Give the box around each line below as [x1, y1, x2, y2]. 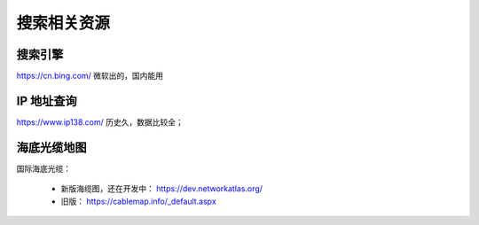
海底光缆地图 [16, 140, 87, 155]
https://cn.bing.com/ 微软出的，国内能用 [16, 71, 164, 81]
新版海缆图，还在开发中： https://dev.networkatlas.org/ [60, 183, 263, 194]
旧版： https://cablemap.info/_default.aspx [60, 196, 216, 206]
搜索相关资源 [16, 13, 111, 33]
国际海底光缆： [16, 163, 71, 174]
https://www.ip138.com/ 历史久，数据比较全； [16, 116, 184, 128]
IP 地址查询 [16, 93, 77, 108]
